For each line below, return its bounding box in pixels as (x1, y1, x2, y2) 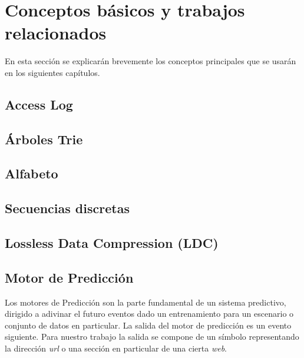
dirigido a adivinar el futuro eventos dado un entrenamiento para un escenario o (5, 307, 294, 320)
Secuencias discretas (5, 199, 130, 217)
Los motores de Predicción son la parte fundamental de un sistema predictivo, (5, 296, 286, 308)
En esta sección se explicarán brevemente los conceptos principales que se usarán (5, 55, 296, 67)
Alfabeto (5, 164, 58, 183)
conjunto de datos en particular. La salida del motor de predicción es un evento (5, 319, 292, 331)
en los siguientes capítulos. (5, 66, 100, 78)
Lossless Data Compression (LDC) (5, 234, 219, 252)
